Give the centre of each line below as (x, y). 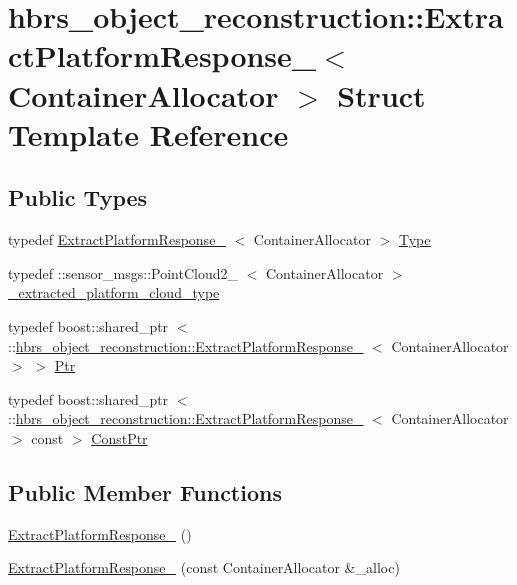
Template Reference (148, 133)
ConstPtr (119, 437)
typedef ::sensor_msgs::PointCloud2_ (123, 272)
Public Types (78, 197)
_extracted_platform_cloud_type (114, 292)
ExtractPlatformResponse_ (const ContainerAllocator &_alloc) (204, 567)
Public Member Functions (145, 491)
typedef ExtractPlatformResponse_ (117, 239)
